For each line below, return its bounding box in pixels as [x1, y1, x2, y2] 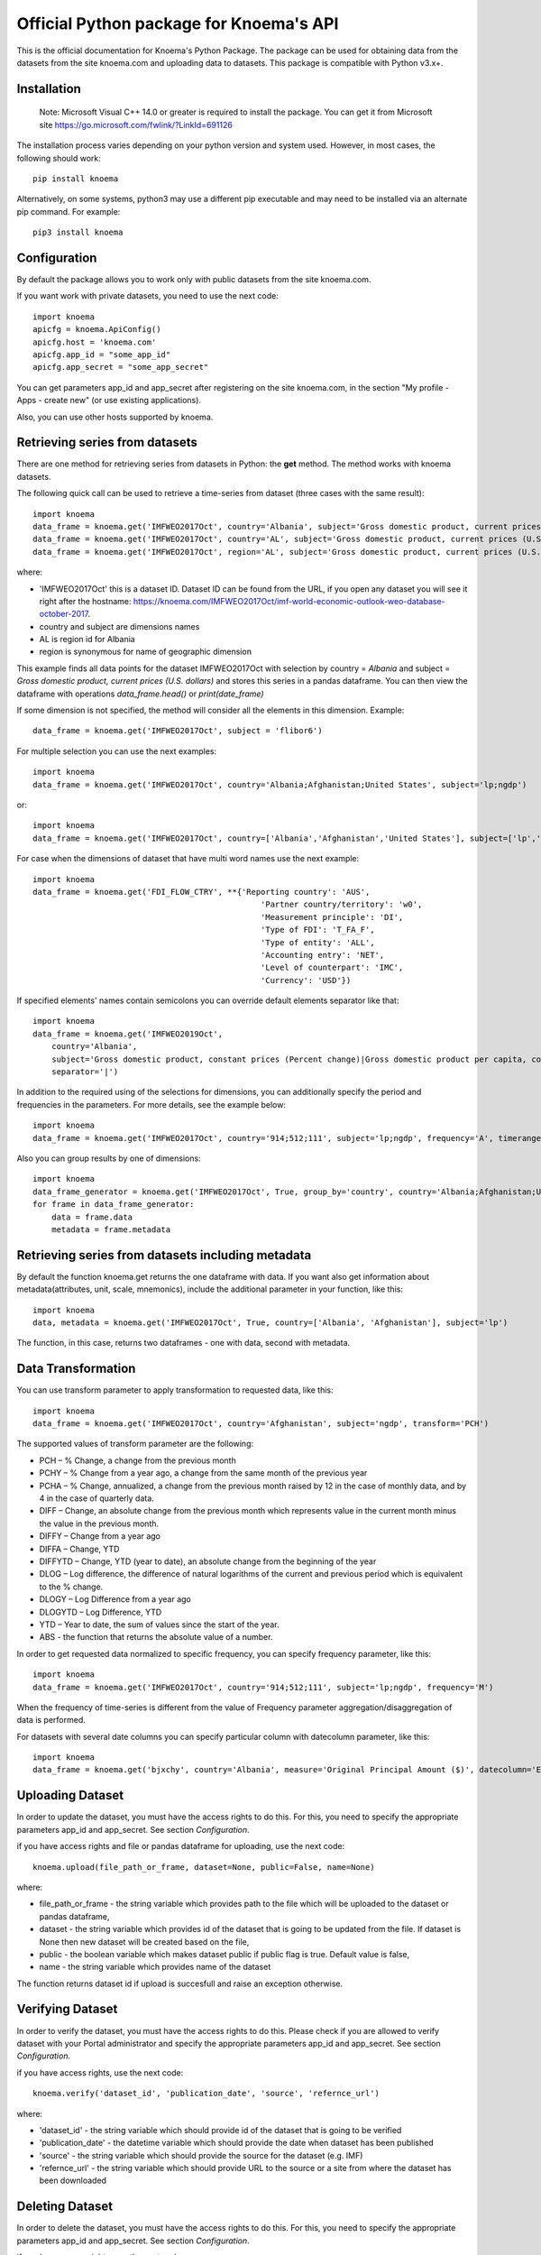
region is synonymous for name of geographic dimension [39, 646, 252, 658]
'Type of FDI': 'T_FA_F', [260, 925, 375, 935]
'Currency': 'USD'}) [260, 975, 352, 985]
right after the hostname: [39, 595, 132, 606]
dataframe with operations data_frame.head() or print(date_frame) [16, 688, 265, 699]
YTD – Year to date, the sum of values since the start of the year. [39, 1619, 280, 1630]
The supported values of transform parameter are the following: [16, 1439, 254, 1450]
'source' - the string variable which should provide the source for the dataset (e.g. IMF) [39, 2149, 363, 2160]
